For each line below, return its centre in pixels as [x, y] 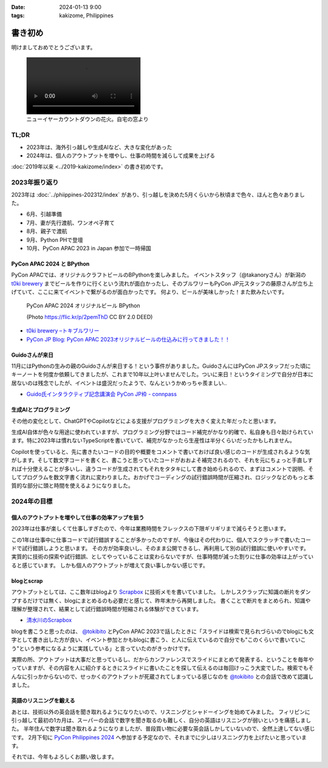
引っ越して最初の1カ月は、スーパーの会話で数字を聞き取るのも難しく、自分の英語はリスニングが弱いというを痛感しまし [161, 720]
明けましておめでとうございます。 [53, 47]
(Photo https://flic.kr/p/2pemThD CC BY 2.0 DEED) [90, 317]
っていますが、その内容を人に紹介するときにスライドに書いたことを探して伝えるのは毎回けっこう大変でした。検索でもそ [162, 668]
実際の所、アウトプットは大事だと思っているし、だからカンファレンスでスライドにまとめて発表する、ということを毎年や [162, 659]
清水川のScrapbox [49, 620]
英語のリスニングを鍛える [43, 701]
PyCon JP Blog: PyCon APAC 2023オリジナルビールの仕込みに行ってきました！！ [128, 339]
